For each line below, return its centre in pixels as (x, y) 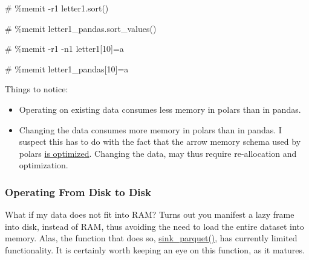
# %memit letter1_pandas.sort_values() (81, 28)
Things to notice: (37, 89)
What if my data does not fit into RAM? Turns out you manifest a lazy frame (150, 214)
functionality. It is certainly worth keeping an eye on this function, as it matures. (155, 249)
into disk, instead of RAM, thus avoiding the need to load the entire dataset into (154, 226)
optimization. (44, 165)
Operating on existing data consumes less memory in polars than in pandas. (160, 109)
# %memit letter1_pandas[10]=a (67, 68)
